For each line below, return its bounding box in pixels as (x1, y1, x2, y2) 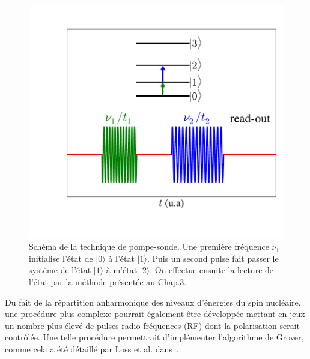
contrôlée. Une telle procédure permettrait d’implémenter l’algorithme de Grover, (5, 331, 304, 343)
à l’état (108, 252, 135, 264)
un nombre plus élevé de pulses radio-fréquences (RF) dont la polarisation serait (5, 319, 300, 331)
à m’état (106, 264, 138, 276)
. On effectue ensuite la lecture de (150, 264, 274, 276)
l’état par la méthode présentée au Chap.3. (29, 276, 187, 288)
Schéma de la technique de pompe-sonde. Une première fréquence (29, 240, 269, 253)
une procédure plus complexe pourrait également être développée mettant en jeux (5, 307, 305, 320)
